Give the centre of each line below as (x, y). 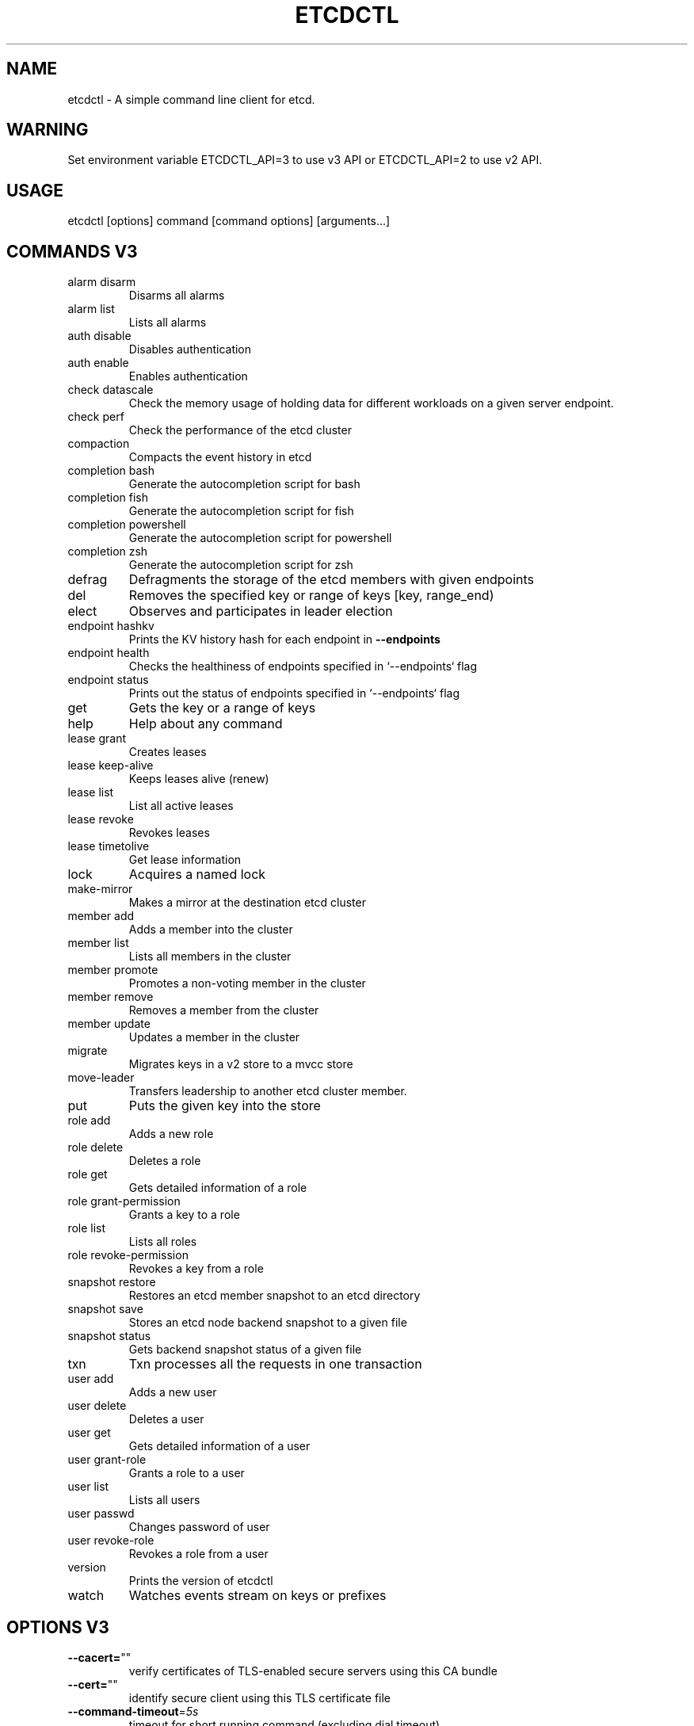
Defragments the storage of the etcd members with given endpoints (331, 580)
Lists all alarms (168, 323)
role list (87, 1228)
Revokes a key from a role (196, 1269)
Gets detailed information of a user (219, 1446)
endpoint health (109, 653)
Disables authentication (190, 349)
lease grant (97, 739)
